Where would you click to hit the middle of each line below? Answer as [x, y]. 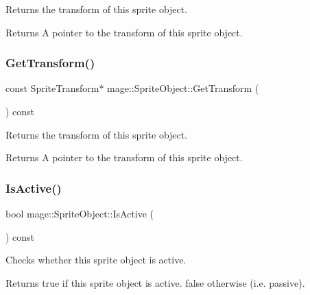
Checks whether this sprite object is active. [96, 260]
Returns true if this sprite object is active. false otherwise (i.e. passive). [155, 282]
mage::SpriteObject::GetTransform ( [183, 88]
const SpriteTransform [52, 88]
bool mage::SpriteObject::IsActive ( [80, 213]
